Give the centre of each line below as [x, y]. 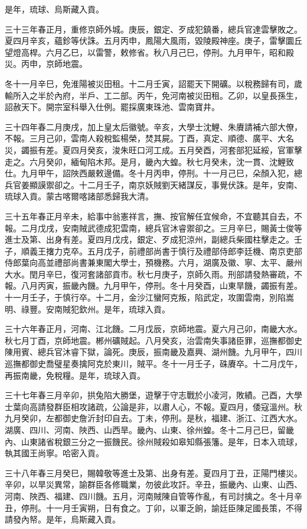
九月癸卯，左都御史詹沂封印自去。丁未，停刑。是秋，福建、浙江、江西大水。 [153, 418]
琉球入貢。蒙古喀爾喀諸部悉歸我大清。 [79, 196]
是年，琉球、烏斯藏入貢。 [54, 9]
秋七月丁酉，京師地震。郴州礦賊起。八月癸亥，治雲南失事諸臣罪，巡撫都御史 [153, 340]
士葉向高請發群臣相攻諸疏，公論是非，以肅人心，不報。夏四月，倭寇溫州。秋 [153, 406]
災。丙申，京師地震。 [46, 64]
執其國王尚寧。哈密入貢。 [54, 453]
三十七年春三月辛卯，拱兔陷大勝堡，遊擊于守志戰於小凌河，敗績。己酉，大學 [153, 395]
